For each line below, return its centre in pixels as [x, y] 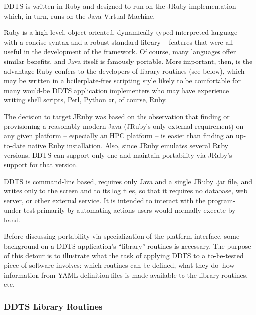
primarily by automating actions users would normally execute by [136, 210]
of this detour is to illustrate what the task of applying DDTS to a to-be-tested [124, 255]
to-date [15, 145]
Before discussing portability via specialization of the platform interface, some [122, 236]
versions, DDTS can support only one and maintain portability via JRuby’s [118, 155]
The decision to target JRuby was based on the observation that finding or [117, 116]
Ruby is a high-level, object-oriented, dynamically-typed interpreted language [121, 32]
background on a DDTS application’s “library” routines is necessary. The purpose [128, 246]
